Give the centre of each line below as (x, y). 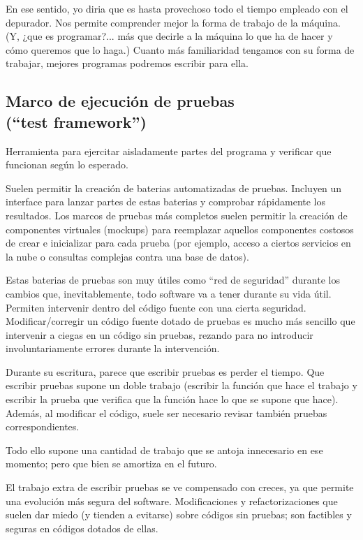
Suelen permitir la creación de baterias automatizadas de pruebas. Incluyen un (174, 188)
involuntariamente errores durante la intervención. (113, 348)
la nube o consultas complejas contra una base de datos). (127, 256)
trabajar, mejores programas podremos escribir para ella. (127, 63)
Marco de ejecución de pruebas (120, 101)
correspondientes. (43, 426)
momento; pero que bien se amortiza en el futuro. (111, 464)
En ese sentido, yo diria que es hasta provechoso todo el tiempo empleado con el (177, 8)
